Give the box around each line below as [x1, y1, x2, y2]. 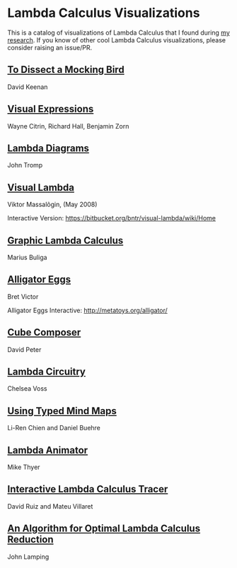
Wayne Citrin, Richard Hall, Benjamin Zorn [7, 122, 129, 130]
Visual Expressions [7, 103, 94, 115]
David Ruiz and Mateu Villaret [7, 502, 93, 510]
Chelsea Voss [7, 384, 47, 393]
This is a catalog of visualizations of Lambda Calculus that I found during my [7, 28, 230, 37]
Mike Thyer [7, 463, 40, 471]
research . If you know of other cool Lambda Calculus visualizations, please [7, 35, 226, 44]
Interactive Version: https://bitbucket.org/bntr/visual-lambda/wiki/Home [7, 214, 216, 223]
